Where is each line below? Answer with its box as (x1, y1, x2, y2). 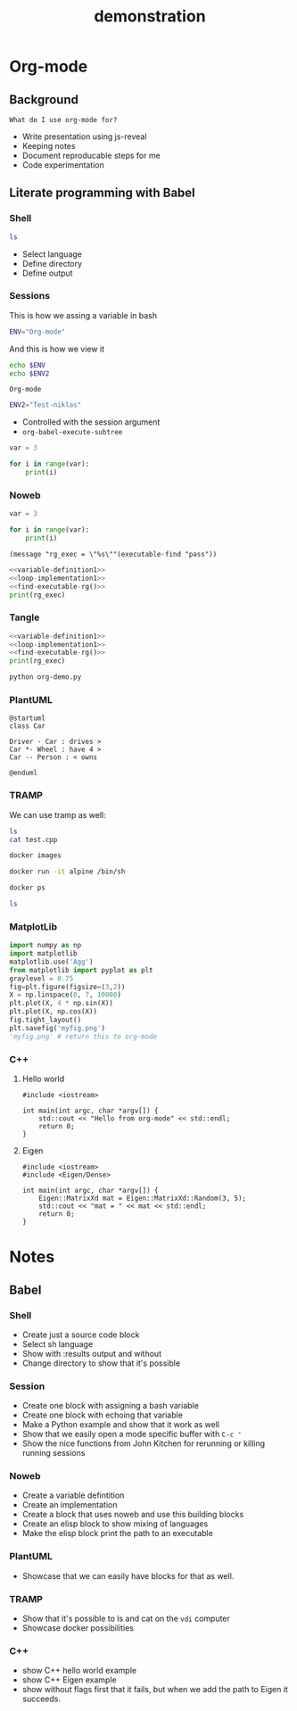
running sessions (21, 1448, 86, 1459)
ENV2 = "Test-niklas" (9, 401, 82, 409)
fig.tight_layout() (9, 1015, 82, 1025)
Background (9, 92, 78, 107)
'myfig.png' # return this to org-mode (9, 1032, 158, 1041)
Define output (21, 268, 73, 278)
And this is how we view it (9, 343, 105, 354)
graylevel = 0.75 (9, 974, 74, 983)
